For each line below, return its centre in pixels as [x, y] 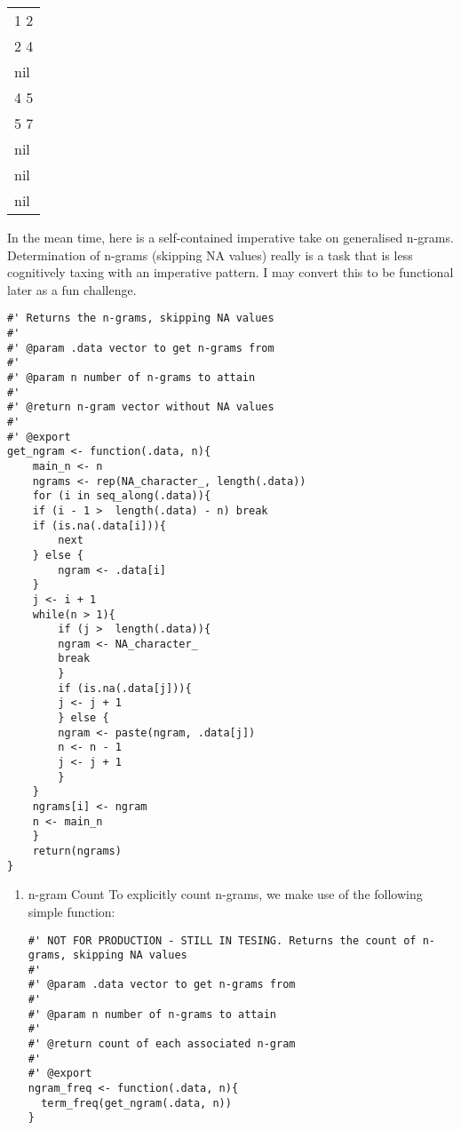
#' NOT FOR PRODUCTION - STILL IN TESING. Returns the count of [222, 940]
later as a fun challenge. [72, 289]
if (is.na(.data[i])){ [99, 525]
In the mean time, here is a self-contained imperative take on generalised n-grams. [230, 237]
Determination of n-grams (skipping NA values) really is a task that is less [210, 255]
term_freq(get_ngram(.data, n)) [136, 1103]
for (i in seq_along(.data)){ [122, 496]
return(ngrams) [77, 851]
